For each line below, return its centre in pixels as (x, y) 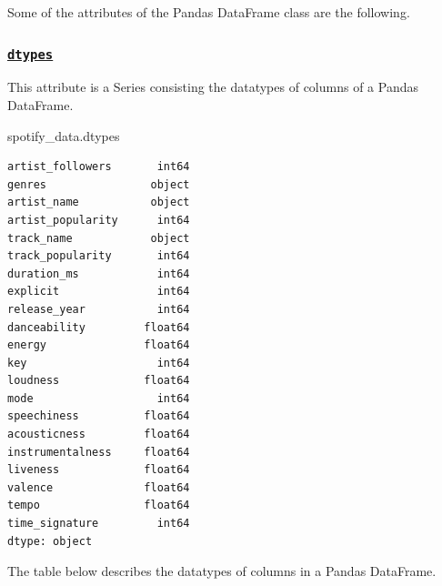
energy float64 (99, 345)
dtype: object (50, 541)
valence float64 (99, 487)
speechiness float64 (99, 416)
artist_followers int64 (99, 167)
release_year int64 (99, 309)
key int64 (99, 363)
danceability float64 (99, 327)
